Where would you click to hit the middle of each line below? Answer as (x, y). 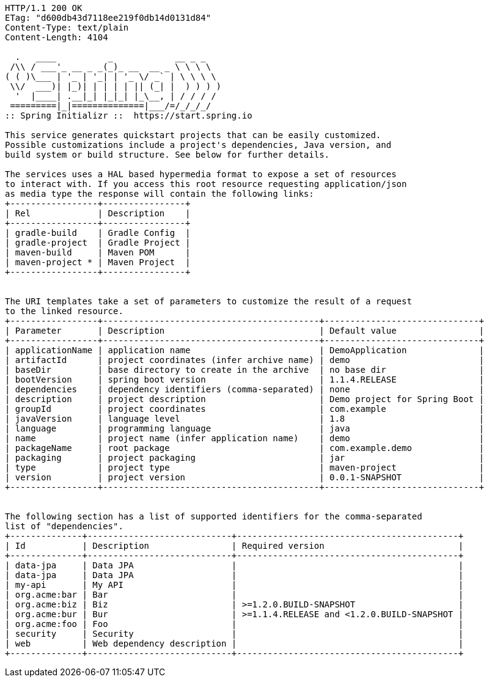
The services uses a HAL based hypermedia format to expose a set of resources (201, 174)
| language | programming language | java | (244, 428)
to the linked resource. (64, 311)
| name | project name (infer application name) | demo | (244, 438)
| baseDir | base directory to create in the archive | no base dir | (244, 370)
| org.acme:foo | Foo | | (234, 624)
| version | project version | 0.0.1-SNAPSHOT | (244, 477)
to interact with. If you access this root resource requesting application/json (206, 184)
